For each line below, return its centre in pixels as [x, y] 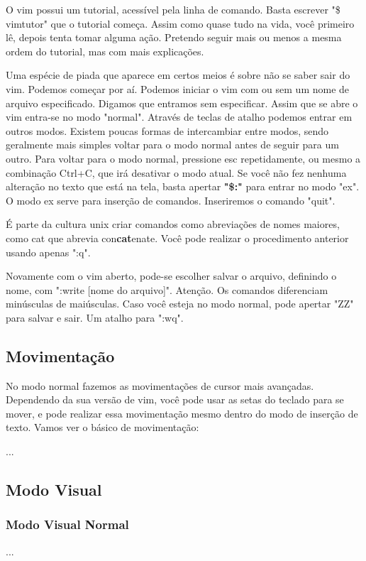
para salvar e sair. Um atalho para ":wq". [95, 317]
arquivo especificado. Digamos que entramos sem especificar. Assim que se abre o [182, 103]
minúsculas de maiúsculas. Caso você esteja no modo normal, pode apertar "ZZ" [180, 304]
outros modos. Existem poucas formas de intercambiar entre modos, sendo [167, 130]
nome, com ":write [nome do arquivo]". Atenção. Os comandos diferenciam [167, 289]
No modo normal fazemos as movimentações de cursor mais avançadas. [160, 385]
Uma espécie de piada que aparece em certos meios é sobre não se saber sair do [178, 75]
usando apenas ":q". [48, 252]
